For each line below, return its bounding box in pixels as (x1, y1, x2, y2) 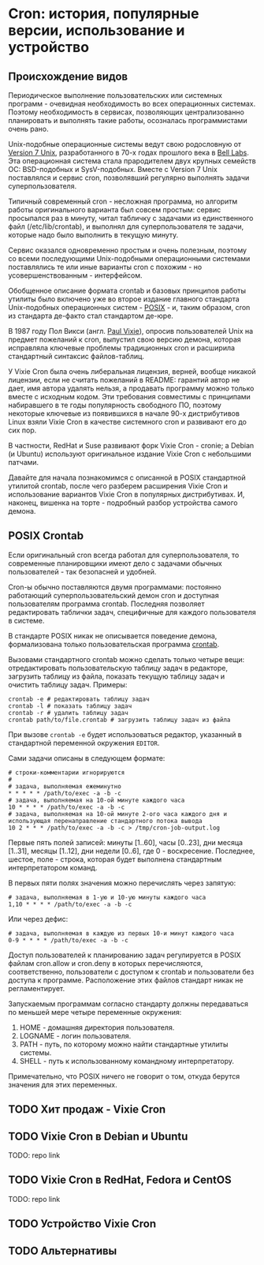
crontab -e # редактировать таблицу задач (8, 695, 150, 703)
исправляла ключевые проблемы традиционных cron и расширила (8, 343, 235, 352)
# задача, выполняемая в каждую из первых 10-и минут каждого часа (8, 929, 235, 938)
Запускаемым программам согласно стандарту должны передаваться (8, 999, 249, 1009)
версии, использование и (8, 21, 185, 39)
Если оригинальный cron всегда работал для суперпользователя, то (8, 550, 240, 560)
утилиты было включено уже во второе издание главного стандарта (8, 294, 240, 304)
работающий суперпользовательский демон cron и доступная (8, 590, 219, 600)
